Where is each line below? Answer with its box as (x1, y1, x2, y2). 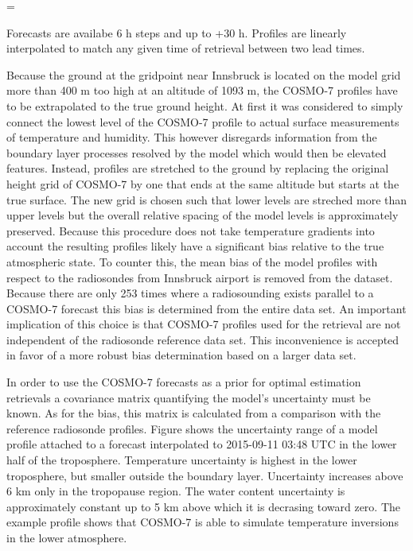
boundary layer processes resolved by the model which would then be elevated (6, 144, 387, 161)
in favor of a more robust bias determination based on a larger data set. (6, 347, 357, 363)
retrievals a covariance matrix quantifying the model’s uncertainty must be (6, 389, 371, 405)
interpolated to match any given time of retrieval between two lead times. (6, 40, 365, 56)
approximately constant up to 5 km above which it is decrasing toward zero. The (6, 498, 401, 514)
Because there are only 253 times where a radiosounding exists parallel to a (6, 285, 374, 301)
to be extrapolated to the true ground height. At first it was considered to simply (6, 97, 403, 114)
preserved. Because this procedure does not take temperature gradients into (6, 222, 375, 239)
